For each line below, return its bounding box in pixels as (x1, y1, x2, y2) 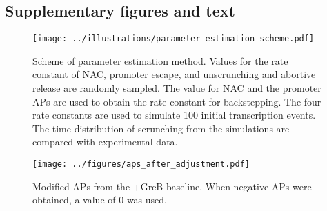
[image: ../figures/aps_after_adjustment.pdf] (32, 159, 250, 170)
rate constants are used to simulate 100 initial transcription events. (32, 108, 316, 122)
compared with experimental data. (32, 134, 178, 149)
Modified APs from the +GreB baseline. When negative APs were (32, 179, 312, 193)
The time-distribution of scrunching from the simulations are (32, 121, 290, 135)
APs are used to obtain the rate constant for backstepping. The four (32, 94, 321, 108)
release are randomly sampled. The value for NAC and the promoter (32, 81, 321, 95)
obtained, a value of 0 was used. (32, 192, 167, 207)
